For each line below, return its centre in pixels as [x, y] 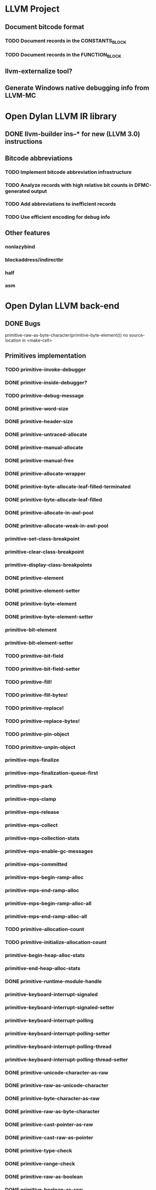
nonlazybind [20, 247]
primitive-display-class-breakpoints [49, 565]
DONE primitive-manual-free [39, 461]
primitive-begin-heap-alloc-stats [45, 956]
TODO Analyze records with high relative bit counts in [69, 185]
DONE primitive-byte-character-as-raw [52, 1099]
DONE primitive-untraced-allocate [46, 434]
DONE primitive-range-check [40, 1164]
